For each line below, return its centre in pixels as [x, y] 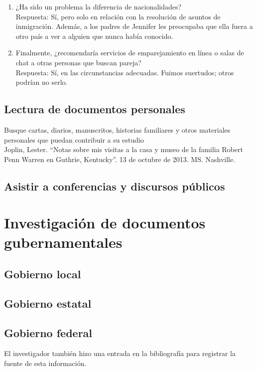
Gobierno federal [48, 332]
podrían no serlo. [42, 82]
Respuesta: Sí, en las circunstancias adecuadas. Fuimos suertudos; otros [125, 72]
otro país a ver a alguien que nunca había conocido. [94, 36]
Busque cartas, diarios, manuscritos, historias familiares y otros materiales [117, 129]
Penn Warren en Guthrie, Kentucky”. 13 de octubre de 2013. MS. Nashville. [120, 159]
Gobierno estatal [48, 303]
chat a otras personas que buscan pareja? [78, 62]
